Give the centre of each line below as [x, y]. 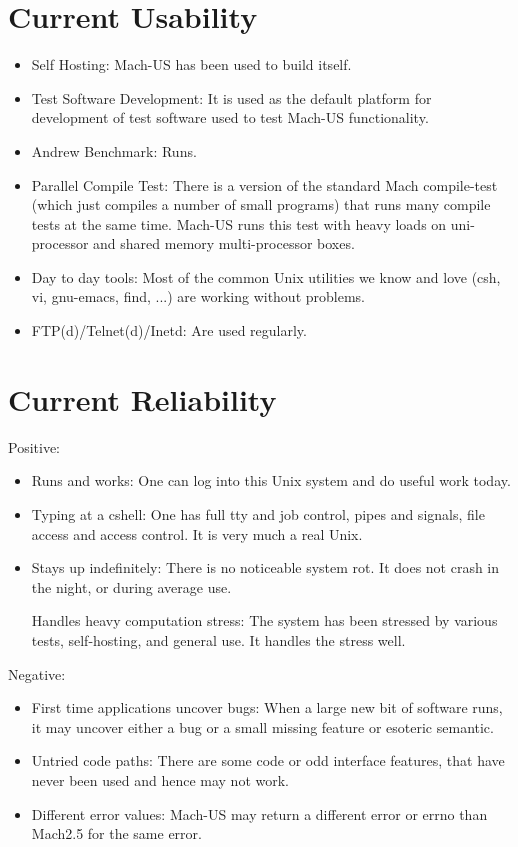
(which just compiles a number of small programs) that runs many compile [261, 204]
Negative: [37, 673]
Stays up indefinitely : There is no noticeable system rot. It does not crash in [265, 567]
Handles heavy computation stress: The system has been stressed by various [264, 620]
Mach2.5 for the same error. [116, 833]
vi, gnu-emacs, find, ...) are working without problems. [198, 296]
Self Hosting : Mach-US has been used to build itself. [191, 64]
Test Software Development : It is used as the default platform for [231, 97]
